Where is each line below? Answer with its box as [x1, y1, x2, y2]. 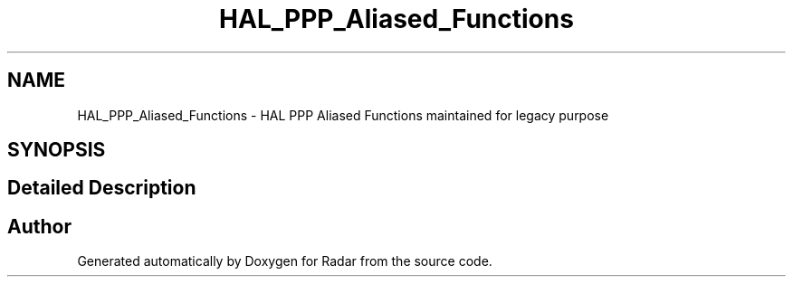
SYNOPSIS [7, 138, 106, 162]
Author [7, 214, 72, 238]
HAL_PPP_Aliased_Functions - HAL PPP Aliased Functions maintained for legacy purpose [77, 107, 609, 123]
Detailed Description [7, 176, 196, 200]
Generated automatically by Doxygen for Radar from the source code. [77, 253, 492, 270]
